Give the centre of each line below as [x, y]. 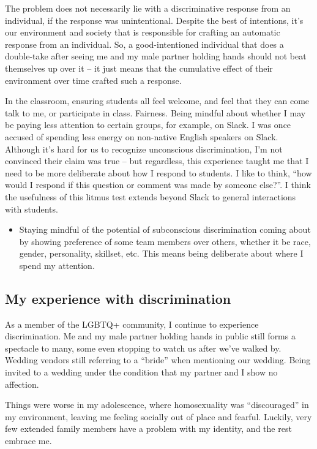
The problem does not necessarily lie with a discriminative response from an [148, 8]
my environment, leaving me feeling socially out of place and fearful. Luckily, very [158, 416]
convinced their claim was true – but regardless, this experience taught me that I [157, 161]
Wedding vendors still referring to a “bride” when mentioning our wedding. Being [158, 360]
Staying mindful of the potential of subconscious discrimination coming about [165, 229]
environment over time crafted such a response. [93, 80]
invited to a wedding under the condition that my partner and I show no [141, 372]
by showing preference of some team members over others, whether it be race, [165, 241]
